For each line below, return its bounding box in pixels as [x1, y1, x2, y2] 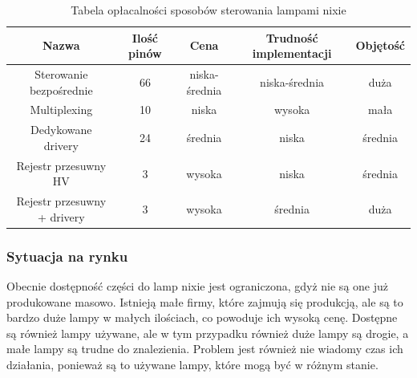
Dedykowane [30, 121, 92, 138]
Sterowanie [34, 66, 88, 83]
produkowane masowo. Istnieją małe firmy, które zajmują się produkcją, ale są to [6, 293, 403, 310]
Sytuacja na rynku [6, 246, 128, 266]
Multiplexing [30, 101, 93, 118]
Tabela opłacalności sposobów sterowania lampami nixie [71, 2, 346, 18]
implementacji [252, 45, 332, 62]
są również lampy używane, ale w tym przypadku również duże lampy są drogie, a [6, 324, 409, 341]
